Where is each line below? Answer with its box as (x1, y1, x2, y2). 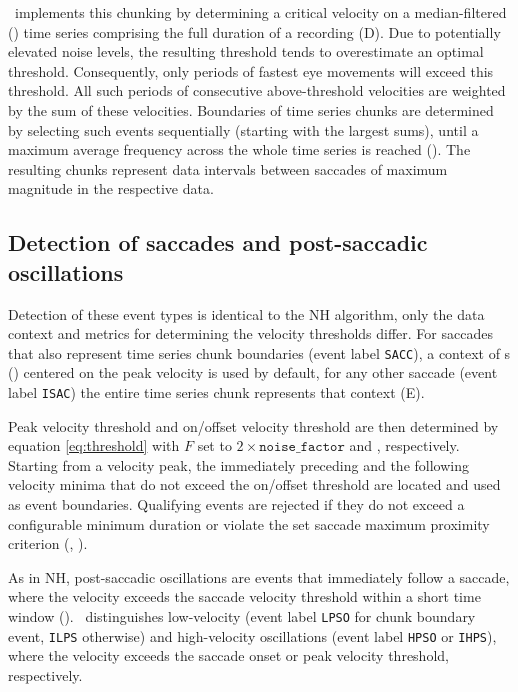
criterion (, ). (8, 533, 88, 554)
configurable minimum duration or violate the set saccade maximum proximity (8, 513, 490, 534)
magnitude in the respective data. (8, 178, 214, 199)
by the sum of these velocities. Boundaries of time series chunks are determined (8, 99, 494, 120)
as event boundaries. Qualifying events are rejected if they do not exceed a (8, 494, 465, 514)
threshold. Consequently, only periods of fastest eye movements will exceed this (8, 60, 494, 81)
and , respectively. (349, 435, 460, 456)
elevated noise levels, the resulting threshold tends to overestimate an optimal (8, 41, 484, 62)
